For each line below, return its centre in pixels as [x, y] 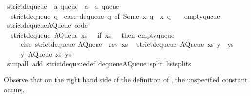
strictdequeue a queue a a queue [63, 6]
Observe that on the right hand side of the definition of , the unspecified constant [126, 80]
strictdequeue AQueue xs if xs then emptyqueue [92, 34]
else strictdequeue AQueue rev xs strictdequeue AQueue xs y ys [127, 44]
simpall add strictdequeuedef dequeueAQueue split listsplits [99, 63]
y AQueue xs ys [46, 53]
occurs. [14, 89]
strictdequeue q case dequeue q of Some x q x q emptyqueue [115, 15]
